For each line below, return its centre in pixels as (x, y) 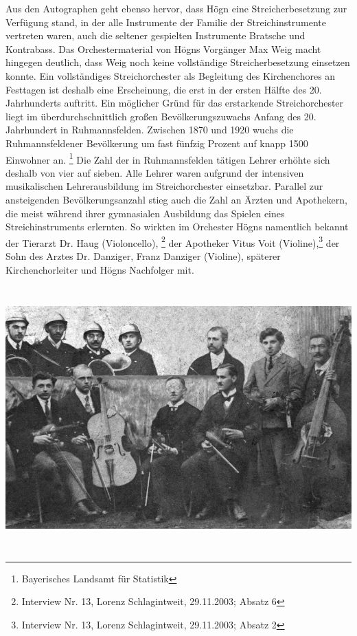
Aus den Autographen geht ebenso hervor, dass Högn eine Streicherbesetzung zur (176, 8)
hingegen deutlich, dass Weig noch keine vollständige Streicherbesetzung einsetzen (178, 62)
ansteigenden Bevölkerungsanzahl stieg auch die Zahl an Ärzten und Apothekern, (176, 199)
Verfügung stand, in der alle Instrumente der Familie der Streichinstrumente (166, 22)
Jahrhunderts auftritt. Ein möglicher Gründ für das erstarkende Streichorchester (175, 103)
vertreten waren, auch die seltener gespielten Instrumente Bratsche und (156, 35)
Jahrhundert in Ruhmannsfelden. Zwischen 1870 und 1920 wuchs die (150, 130)
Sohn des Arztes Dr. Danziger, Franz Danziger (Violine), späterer (143, 256)
